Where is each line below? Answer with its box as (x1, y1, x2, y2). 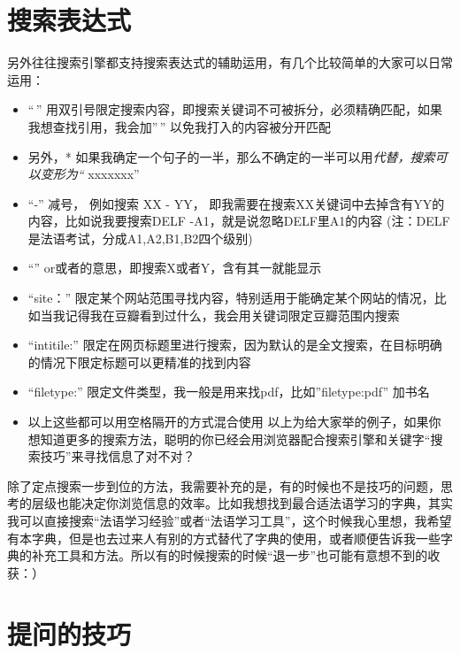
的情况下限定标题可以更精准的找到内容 (27, 352, 251, 371)
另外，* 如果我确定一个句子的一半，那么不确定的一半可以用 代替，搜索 (27, 147, 435, 165)
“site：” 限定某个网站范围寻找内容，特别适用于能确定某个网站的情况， (27, 289, 434, 307)
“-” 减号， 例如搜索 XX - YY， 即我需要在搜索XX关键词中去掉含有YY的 (27, 194, 445, 212)
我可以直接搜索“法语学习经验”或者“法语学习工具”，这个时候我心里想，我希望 (7, 512, 452, 529)
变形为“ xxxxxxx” (40, 165, 140, 183)
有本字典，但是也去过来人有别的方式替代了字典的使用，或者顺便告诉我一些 (7, 528, 441, 547)
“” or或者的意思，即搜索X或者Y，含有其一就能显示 (27, 258, 322, 277)
